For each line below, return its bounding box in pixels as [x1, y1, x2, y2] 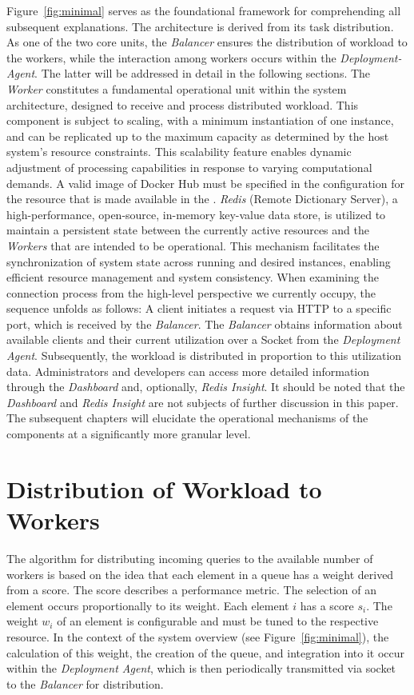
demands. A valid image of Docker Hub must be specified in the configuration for [6, 174, 404, 191]
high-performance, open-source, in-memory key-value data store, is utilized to [6, 206, 386, 222]
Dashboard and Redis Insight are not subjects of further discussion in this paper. [6, 393, 399, 410]
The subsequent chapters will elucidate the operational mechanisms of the [6, 409, 368, 426]
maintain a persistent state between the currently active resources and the [6, 222, 369, 238]
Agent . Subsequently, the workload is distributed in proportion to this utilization [6, 347, 402, 364]
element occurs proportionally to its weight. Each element [6, 597, 289, 613]
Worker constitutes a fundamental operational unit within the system [6, 80, 347, 97]
